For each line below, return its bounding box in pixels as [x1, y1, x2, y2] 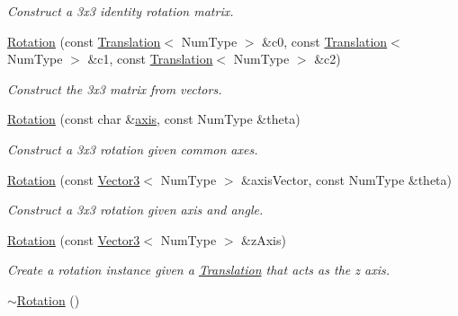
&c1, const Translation [87, 49, 213, 68]
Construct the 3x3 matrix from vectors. [7, 79, 222, 98]
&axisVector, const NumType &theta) [241, 170, 452, 189]
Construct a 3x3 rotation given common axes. [7, 139, 258, 158]
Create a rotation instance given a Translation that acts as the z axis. [7, 260, 390, 279]
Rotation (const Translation [7, 31, 161, 50]
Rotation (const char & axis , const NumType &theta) [7, 110, 301, 128]
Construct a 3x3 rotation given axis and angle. [7, 200, 264, 219]
